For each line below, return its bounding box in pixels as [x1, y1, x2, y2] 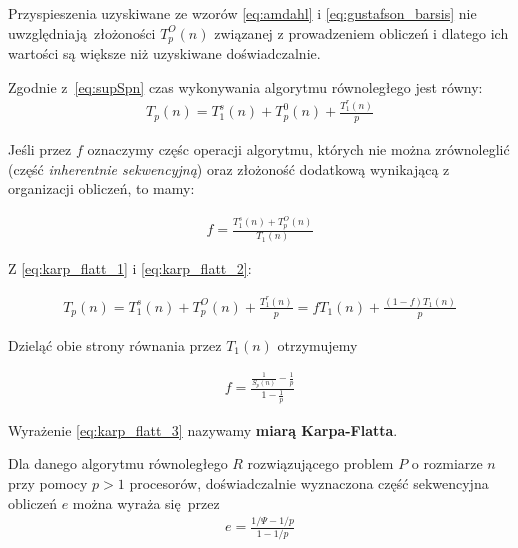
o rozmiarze [411, 453, 483, 474]
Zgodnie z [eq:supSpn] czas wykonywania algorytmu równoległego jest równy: [8, 76, 483, 97]
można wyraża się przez [72, 492, 220, 513]
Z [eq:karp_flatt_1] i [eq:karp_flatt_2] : [8, 258, 252, 279]
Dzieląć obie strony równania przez [8, 334, 222, 355]
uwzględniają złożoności [8, 22, 156, 43]
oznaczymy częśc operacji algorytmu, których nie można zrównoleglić [87, 139, 510, 160]
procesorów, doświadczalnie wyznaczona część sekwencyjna [129, 472, 489, 493]
